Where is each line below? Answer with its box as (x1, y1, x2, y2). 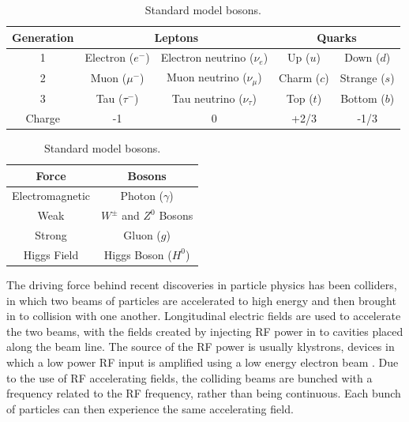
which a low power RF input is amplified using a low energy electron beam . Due (6, 353, 399, 370)
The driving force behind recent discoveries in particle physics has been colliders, (6, 276, 397, 292)
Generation (12, 28, 74, 45)
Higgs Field (23, 246, 79, 262)
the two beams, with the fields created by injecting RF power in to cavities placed (6, 322, 403, 339)
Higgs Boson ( (103, 246, 172, 262)
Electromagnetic (12, 187, 91, 204)
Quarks (317, 28, 357, 45)
